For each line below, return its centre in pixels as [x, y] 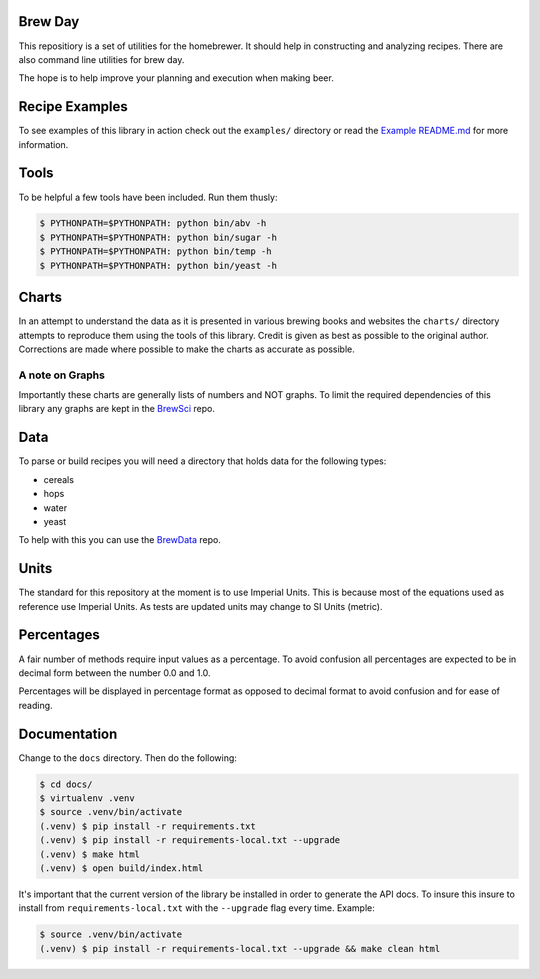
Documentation [68, 733]
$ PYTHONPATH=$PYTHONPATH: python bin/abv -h [153, 223]
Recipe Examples [73, 106]
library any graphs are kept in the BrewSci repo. [116, 409]
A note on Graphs [61, 375]
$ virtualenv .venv [87, 798]
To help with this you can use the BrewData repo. [120, 540]
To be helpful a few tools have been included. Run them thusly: [148, 197]
